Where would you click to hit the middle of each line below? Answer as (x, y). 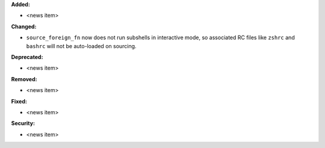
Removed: (24, 79)
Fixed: (19, 101)
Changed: (24, 26)
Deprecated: (27, 57)
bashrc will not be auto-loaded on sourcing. (81, 46)
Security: (23, 123)
